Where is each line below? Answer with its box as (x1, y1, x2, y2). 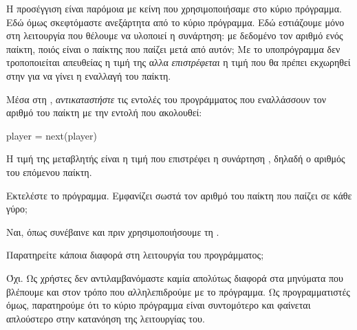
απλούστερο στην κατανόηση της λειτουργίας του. (6, 311, 205, 325)
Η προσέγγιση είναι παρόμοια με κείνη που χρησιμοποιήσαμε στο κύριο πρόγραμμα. (6, 1, 342, 15)
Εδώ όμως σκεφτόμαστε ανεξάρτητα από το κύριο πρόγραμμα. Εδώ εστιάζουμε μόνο (6, 14, 345, 29)
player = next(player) (6, 128, 97, 142)
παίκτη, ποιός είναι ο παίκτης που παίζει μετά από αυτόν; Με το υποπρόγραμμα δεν (6, 41, 340, 56)
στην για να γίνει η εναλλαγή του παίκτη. (6, 68, 171, 82)
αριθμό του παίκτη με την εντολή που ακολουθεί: (6, 105, 202, 120)
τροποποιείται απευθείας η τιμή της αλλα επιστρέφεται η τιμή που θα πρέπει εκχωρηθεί (6, 55, 351, 69)
